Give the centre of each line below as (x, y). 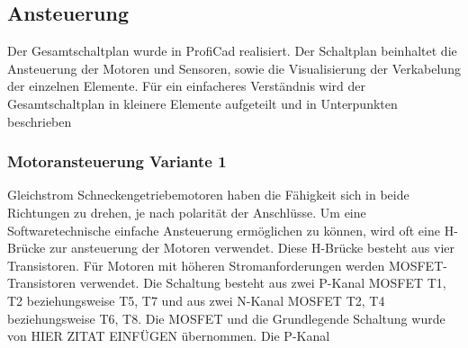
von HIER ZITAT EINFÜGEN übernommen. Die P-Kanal (169, 336)
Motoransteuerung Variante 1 (117, 161)
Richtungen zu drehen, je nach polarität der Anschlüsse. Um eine (187, 212)
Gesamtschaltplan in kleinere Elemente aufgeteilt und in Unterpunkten (202, 103)
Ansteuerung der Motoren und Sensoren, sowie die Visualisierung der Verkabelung (234, 68)
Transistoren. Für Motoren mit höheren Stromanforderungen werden (196, 265)
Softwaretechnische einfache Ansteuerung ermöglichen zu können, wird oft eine (224, 230)
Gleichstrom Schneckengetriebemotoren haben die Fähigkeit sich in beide (208, 195)
